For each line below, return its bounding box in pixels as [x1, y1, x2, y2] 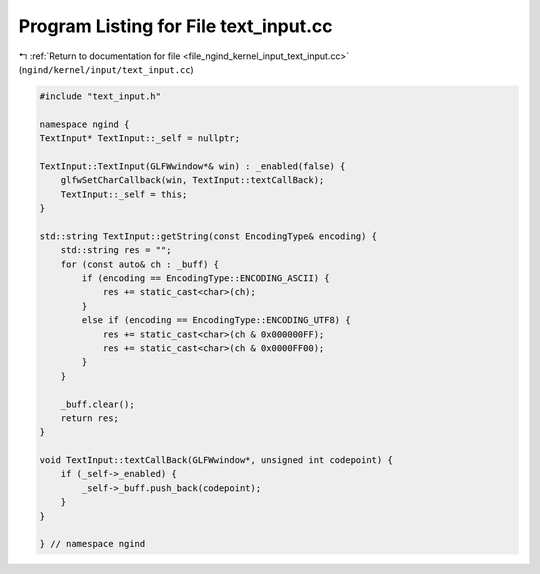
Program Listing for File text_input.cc [18, 15, 333, 37]
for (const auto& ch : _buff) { [60, 258, 220, 270]
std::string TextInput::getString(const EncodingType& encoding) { [39, 230, 378, 242]
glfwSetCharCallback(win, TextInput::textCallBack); [60, 175, 325, 186]
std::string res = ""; [60, 245, 172, 256]
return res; [60, 412, 120, 424]
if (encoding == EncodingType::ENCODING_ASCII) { [81, 273, 330, 284]
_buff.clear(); [60, 398, 135, 410]
